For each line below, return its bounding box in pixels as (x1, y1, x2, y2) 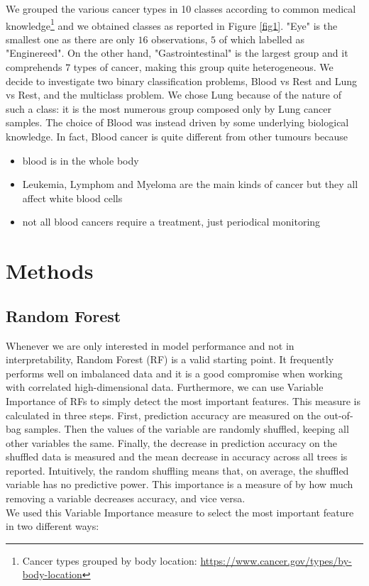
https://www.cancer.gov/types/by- (200, 553, 352, 568)
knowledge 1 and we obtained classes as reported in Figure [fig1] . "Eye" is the (6, 16, 338, 33)
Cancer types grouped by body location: (22, 553, 197, 568)
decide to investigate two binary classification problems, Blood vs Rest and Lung (6, 73, 357, 88)
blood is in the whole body (22, 153, 139, 167)
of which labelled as (219, 31, 304, 46)
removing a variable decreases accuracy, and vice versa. (6, 491, 246, 506)
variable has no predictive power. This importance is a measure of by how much (6, 477, 353, 492)
